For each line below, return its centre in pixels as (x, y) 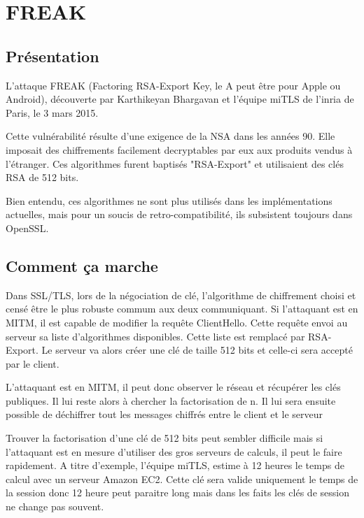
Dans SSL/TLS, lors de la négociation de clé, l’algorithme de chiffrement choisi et (181, 295)
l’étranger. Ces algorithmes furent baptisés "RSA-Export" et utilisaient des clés (175, 163)
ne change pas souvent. (55, 506)
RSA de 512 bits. (42, 177)
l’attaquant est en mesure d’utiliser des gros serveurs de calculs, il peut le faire (174, 451)
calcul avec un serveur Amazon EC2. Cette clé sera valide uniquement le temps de (182, 479)
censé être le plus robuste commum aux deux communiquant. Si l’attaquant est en (182, 309)
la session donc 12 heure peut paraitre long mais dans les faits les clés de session (177, 492)
